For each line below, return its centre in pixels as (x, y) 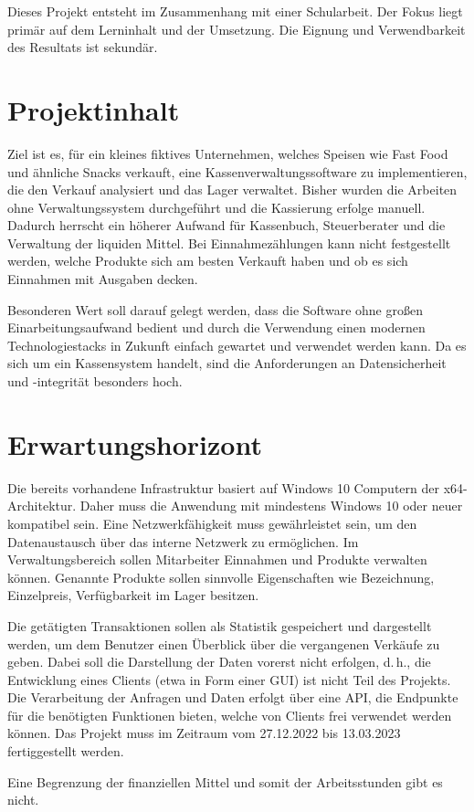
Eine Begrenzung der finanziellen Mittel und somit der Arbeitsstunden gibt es (225, 781)
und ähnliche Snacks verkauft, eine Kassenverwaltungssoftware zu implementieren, (237, 171)
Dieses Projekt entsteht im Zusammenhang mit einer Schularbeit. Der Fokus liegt (235, 11)
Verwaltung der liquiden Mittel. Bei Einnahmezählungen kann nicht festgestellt (229, 243)
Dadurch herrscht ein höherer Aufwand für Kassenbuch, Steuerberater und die (226, 225)
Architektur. (42, 506)
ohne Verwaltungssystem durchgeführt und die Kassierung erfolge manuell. (216, 207)
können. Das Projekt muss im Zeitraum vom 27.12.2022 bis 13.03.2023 (204, 733)
